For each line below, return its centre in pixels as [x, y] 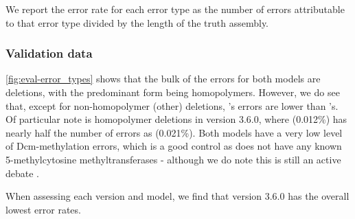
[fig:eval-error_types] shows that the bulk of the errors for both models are [163, 79]
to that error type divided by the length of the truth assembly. [137, 22]
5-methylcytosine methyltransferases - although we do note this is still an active [173, 159]
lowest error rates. [43, 209]
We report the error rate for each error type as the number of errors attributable [175, 9]
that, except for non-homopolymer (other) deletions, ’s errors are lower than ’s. [172, 105]
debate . [23, 173]
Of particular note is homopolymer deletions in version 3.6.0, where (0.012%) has [176, 119]
